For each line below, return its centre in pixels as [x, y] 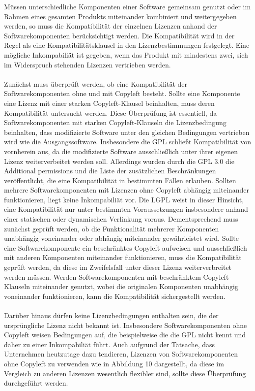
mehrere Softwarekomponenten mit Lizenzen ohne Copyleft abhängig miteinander [127, 190]
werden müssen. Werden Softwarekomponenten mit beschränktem [102, 277]
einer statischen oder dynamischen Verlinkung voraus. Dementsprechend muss [121, 219]
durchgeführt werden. [36, 383]
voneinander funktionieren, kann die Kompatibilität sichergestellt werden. [115, 296]
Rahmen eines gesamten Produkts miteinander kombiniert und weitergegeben [120, 16]
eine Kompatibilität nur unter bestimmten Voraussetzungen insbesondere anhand [126, 209]
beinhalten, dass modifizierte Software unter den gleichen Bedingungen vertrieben [127, 132]
